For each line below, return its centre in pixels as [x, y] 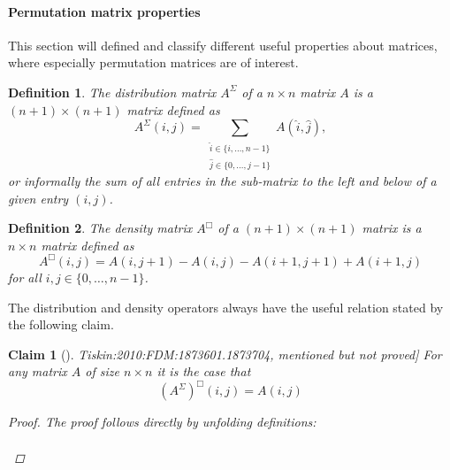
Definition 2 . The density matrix [100, 228]
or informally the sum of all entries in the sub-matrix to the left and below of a [222, 181]
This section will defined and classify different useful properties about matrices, [223, 45]
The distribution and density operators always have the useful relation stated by [226, 307]
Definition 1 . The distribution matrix [112, 92]
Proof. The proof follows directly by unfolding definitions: [162, 422]
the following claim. [61, 324]
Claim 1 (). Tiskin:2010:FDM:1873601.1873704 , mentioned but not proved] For [225, 354]
